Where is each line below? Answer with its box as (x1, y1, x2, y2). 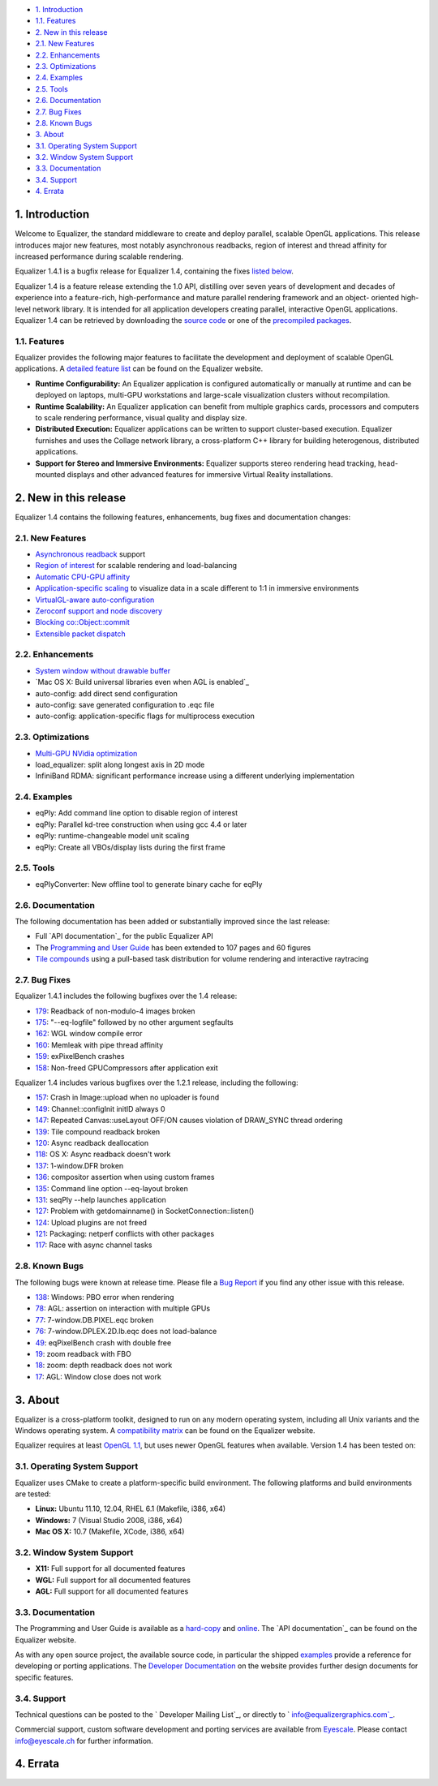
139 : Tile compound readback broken (35, 1126, 161, 1136)
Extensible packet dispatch (35, 629, 126, 639)
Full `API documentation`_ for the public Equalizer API (35, 932, 214, 941)
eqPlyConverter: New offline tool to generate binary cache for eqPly (35, 879, 263, 889)
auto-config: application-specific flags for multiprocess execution (35, 711, 255, 721)
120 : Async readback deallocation (35, 1138, 149, 1147)
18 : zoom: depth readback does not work (35, 1360, 173, 1371)
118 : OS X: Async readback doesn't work (35, 1149, 171, 1160)
